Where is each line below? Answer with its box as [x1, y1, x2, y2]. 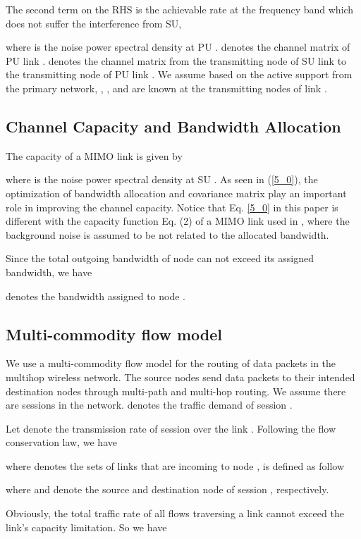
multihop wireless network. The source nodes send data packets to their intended [6, 369, 355, 384]
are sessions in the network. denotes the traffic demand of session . [6, 397, 293, 412]
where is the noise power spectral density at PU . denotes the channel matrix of [6, 39, 350, 54]
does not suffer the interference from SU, [6, 16, 182, 30]
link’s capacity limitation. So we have [6, 519, 167, 534]
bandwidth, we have [6, 264, 92, 279]
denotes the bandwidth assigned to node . [6, 288, 185, 303]
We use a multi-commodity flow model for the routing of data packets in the [6, 356, 336, 371]
